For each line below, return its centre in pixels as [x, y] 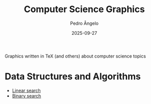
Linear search [26, 90]
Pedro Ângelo [84, 23]
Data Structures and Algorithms [73, 76]
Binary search [27, 96]
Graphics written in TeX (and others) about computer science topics [75, 56]
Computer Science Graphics [84, 9]
